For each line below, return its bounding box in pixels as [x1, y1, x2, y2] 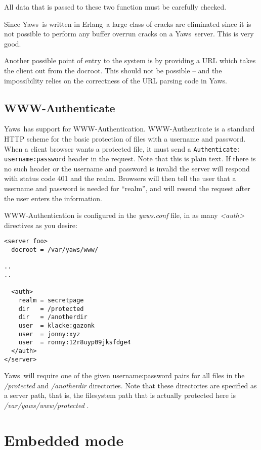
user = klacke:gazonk [18, 322, 95, 329]
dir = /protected [18, 305, 84, 312]
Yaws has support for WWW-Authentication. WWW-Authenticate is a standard [4, 123, 255, 134]
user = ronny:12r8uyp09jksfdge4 [18, 339, 131, 346]
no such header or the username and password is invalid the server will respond [4, 163, 250, 173]
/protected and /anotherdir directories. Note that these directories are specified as [4, 380, 257, 390]
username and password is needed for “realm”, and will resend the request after [4, 183, 250, 194]
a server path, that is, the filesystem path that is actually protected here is [4, 390, 236, 400]
